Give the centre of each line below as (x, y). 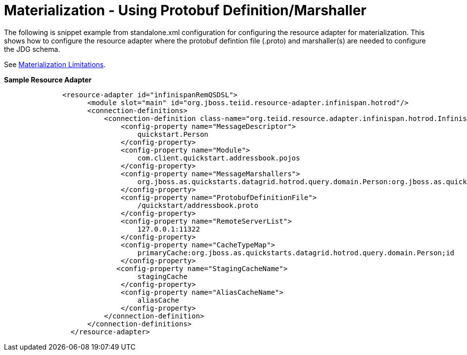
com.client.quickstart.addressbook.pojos (219, 158)
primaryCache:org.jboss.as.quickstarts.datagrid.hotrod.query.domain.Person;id (296, 253)
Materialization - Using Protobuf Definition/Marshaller (185, 10)
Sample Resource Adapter (48, 79)
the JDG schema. (32, 49)
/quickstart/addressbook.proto (198, 205)
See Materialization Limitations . (55, 64)
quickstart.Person (173, 134)
